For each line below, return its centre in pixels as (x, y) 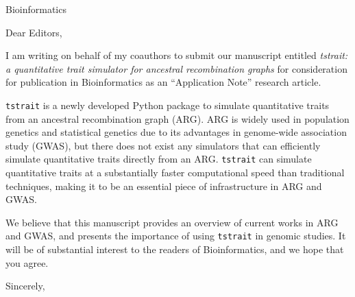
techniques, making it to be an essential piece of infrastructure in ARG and (164, 186)
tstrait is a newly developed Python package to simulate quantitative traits (168, 105)
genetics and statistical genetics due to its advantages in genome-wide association (176, 132)
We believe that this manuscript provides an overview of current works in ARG (172, 222)
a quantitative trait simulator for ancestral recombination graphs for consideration (176, 68)
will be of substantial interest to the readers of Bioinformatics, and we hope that (175, 249)
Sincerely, (25, 286)
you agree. (27, 262)
